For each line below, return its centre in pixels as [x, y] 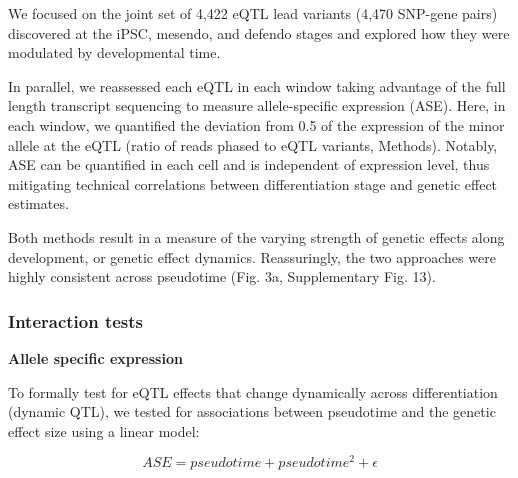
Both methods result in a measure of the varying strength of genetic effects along [256, 236]
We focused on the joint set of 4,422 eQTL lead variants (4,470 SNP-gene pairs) [253, 13]
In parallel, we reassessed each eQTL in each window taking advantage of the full [257, 85]
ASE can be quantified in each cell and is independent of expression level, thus [249, 164]
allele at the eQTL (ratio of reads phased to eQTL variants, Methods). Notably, [253, 144]
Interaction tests [76, 320]
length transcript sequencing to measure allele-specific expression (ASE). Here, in [257, 105]
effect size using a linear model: [104, 430]
